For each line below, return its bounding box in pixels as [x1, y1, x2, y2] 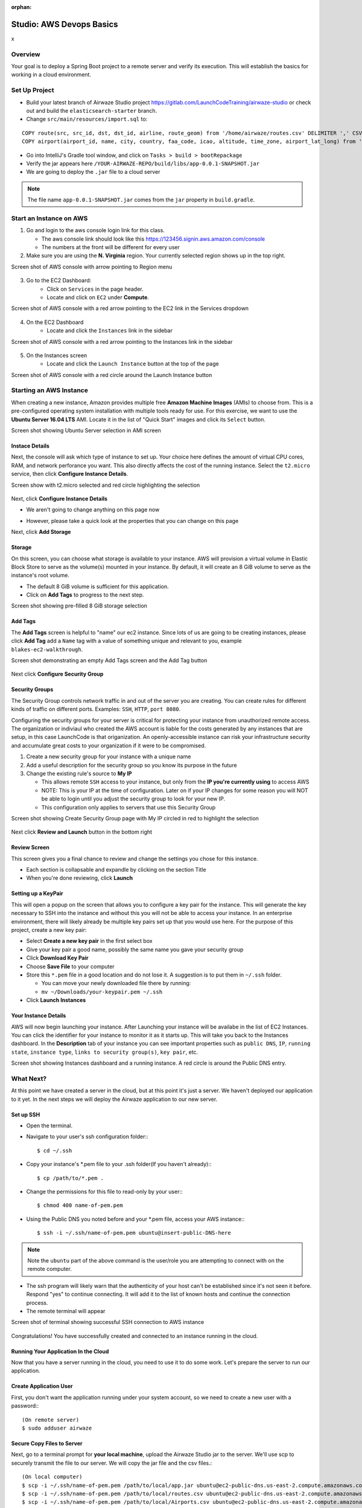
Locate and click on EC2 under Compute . [46, 293, 149, 301]
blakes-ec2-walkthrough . [11, 645, 83, 653]
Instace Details [11, 442, 49, 449]
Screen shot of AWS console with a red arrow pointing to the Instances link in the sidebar [11, 338, 233, 345]
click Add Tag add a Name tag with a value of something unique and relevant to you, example [11, 637, 243, 645]
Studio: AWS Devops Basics [11, 19, 118, 30]
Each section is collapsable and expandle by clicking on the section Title [26, 866, 206, 873]
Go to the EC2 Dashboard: [26, 277, 92, 284]
